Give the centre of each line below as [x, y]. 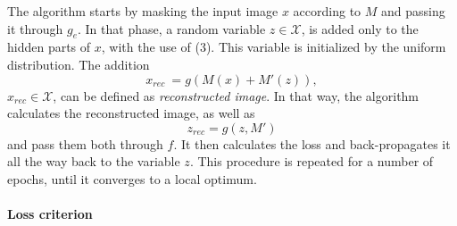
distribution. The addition [79, 64]
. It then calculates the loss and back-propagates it [312, 143]
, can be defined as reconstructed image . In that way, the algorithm [236, 95]
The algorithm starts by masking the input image [143, 11]
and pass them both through [85, 143]
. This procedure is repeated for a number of [312, 161]
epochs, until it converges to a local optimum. [132, 178]
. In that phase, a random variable [172, 28]
